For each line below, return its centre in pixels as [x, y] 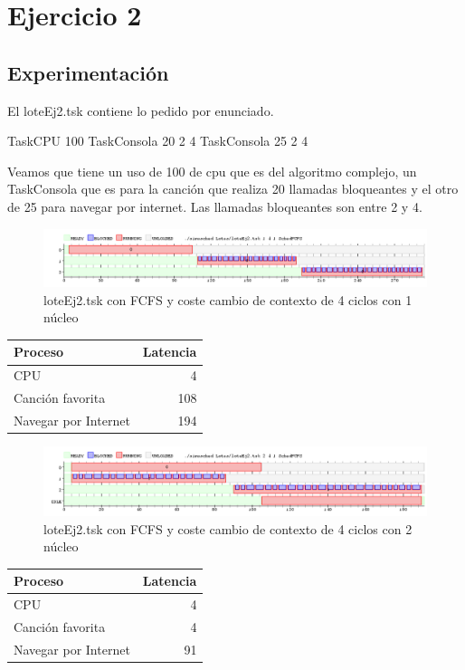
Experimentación [88, 72]
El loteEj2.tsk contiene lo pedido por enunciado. [141, 110]
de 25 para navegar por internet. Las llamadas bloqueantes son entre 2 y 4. [215, 206]
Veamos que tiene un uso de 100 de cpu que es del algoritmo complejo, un [212, 171]
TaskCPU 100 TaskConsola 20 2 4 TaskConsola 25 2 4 [158, 141]
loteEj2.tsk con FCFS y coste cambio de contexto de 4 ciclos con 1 [228, 299]
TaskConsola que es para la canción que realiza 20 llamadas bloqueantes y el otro [233, 189]
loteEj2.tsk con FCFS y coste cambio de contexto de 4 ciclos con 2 [228, 528]
